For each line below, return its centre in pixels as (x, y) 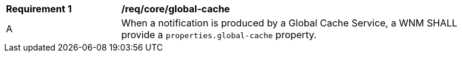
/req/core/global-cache (176, 9)
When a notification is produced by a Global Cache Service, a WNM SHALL (290, 23)
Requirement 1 (39, 9)
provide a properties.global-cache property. (219, 35)
